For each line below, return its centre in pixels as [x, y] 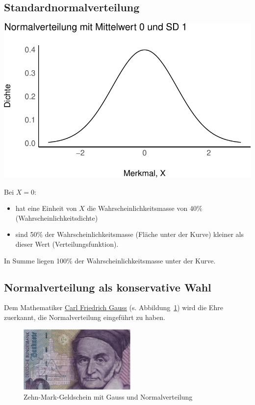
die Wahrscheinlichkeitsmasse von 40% [145, 208]
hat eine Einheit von [46, 208]
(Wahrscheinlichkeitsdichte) [57, 217]
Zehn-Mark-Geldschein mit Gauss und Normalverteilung [108, 396]
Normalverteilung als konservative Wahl [108, 287]
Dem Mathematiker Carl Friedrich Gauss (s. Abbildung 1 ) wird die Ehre [114, 307]
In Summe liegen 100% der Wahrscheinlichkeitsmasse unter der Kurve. [110, 260]
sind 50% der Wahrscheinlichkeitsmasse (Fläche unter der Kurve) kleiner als [130, 234]
